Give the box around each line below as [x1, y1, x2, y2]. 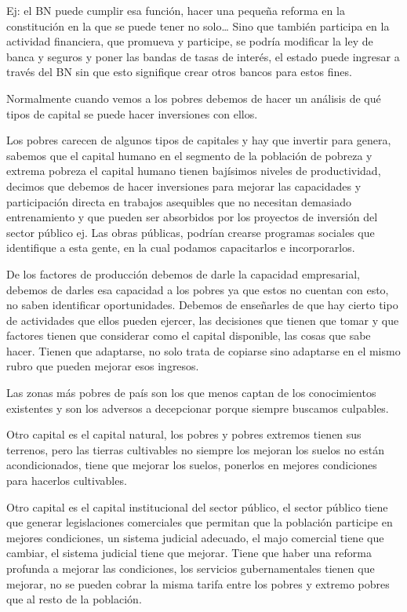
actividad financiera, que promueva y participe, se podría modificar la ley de [6, 33, 373, 49]
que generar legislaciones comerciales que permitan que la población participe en [6, 514, 393, 530]
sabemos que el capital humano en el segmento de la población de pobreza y [6, 147, 372, 163]
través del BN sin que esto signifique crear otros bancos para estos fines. [6, 64, 352, 80]
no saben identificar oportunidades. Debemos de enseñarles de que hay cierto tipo [6, 297, 398, 313]
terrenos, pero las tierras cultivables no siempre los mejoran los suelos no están [6, 441, 385, 457]
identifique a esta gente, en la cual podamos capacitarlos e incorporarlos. [6, 239, 355, 256]
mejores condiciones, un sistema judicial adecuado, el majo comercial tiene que [6, 529, 384, 545]
